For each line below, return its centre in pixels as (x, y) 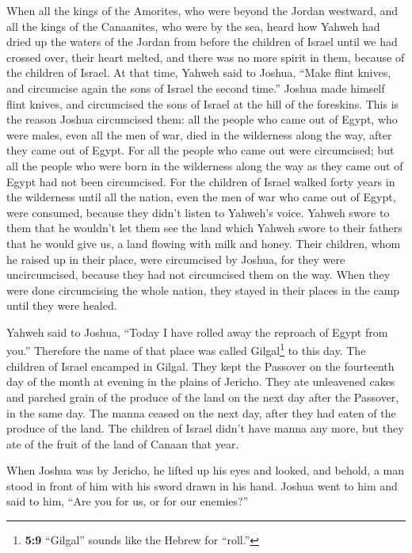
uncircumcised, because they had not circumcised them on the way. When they (198, 275)
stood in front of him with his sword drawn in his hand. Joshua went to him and (202, 485)
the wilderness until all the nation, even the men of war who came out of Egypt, (201, 197)
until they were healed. (62, 305)
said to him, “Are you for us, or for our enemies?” (128, 501)
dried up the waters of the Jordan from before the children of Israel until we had (202, 42)
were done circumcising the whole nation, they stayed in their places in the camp (203, 290)
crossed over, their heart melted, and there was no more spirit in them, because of (206, 57)
